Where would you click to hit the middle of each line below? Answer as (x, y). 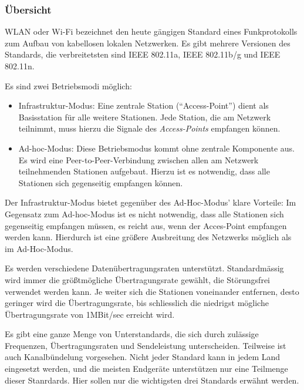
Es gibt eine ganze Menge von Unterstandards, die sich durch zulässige (132, 334)
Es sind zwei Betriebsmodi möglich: (68, 85)
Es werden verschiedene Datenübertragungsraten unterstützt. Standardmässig (144, 268)
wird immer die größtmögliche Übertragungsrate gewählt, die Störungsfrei (137, 279)
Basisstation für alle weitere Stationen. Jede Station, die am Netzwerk (145, 117)
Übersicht (28, 9)
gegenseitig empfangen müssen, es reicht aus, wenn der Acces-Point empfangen (146, 225)
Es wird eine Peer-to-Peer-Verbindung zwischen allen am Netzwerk (139, 159)
